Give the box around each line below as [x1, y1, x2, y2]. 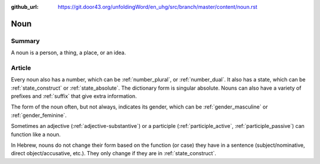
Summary [11, 37, 40, 45]
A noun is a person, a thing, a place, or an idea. [11, 49, 126, 56]
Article [11, 64, 31, 72]
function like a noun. [11, 130, 61, 138]
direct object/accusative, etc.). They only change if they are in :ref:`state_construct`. [11, 150, 216, 157]
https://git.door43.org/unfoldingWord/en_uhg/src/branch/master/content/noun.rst [57, 4, 258, 10]
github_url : [11, 4, 39, 10]
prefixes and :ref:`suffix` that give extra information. [11, 93, 137, 100]
